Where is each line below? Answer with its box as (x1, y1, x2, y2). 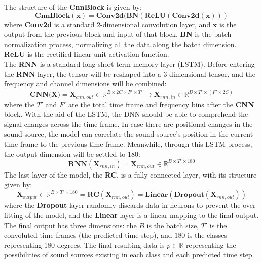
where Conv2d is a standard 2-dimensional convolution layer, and (4, 19, 211, 29)
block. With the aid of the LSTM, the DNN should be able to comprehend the (4, 109, 248, 119)
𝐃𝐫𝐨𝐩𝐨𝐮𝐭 (174, 191, 204, 199)
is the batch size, (146, 220, 199, 230)
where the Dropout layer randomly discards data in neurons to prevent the (4, 200, 241, 210)
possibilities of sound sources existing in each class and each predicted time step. (4, 249, 254, 260)
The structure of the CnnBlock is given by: (4, 2, 142, 12)
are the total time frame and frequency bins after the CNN (68, 99, 254, 109)
